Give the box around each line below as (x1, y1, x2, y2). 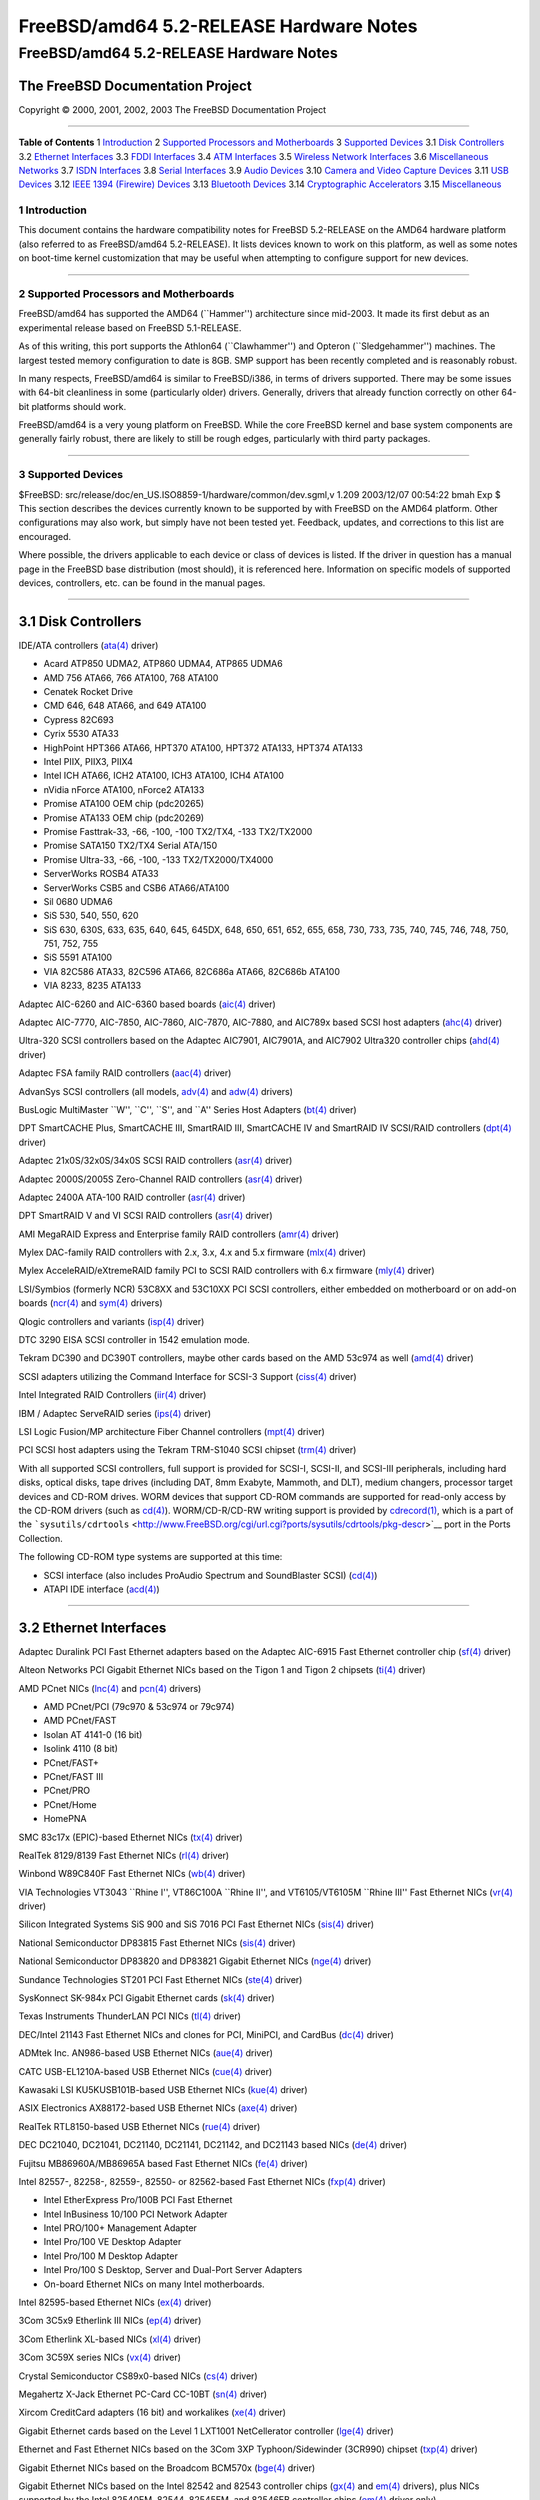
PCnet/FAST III (43, 1770, 104, 1782)
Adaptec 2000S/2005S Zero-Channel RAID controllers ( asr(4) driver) (18, 1173, 303, 1185)
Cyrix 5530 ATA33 (43, 728, 119, 740)
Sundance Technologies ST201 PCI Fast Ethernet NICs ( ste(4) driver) (18, 1973, 303, 1985)
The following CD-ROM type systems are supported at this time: (18, 1551, 283, 1563)
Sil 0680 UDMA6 (43, 895, 114, 907)
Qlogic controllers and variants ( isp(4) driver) (18, 1315, 205, 1327)
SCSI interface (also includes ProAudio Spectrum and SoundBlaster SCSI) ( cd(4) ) (43, 1569, 378, 1581)
